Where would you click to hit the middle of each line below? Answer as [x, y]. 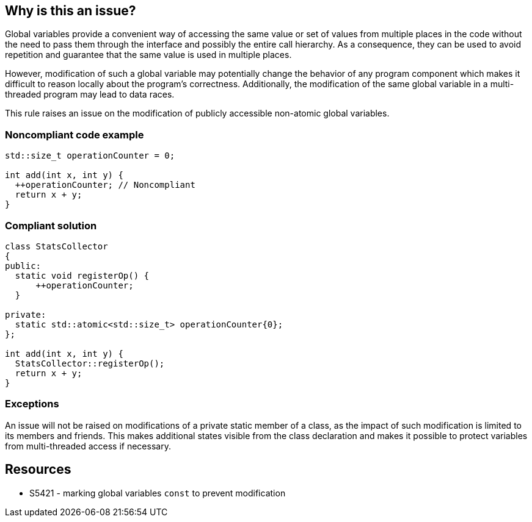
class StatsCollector [56, 246]
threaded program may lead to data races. [90, 95]
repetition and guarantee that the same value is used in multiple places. [148, 55]
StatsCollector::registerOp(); [90, 363]
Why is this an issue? [71, 11]
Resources [38, 470]
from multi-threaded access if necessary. [88, 446]
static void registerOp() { [82, 275]
